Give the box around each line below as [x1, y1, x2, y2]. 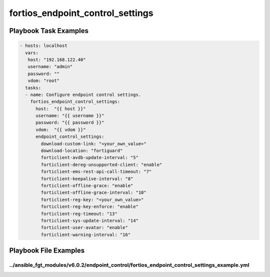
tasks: [25, 85, 41, 90]
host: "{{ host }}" [35, 105, 86, 111]
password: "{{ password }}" [35, 120, 104, 125]
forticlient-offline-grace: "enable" [40, 182, 133, 188]
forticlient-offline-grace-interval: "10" [40, 190, 147, 195]
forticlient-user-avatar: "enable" [40, 225, 128, 230]
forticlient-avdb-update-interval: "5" [40, 155, 138, 160]
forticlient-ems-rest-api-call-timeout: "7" [40, 169, 152, 174]
